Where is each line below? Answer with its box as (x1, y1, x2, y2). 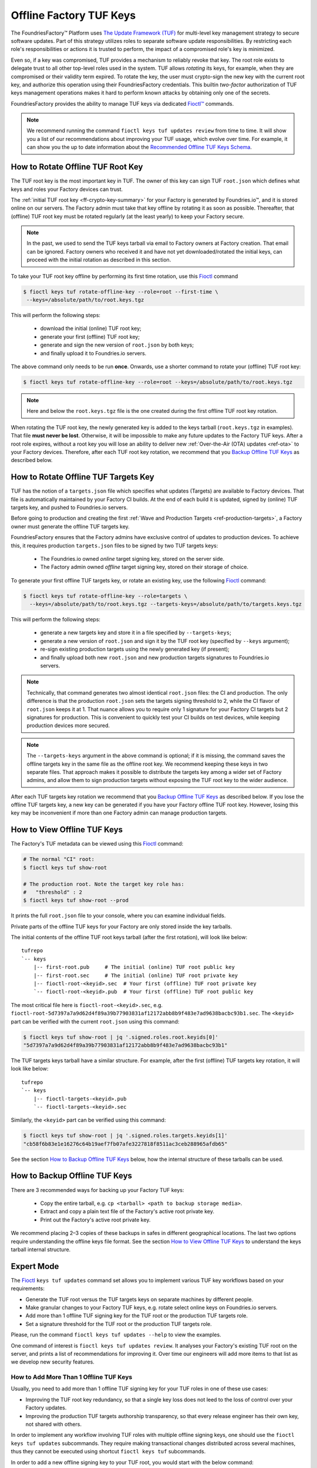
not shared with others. (25, 1421, 82, 1428)
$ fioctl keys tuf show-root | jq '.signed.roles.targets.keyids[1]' (23, 1132, 228, 1139)
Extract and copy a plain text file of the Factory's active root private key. (40, 1208, 214, 1215)
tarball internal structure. (11, 1245, 71, 1253)
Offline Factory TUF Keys (11, 9, 136, 22)
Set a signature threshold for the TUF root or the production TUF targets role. (25, 1320, 213, 1327)
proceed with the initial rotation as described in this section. (26, 256, 171, 264)
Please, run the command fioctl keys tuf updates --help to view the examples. (11, 1331, 221, 1338)
